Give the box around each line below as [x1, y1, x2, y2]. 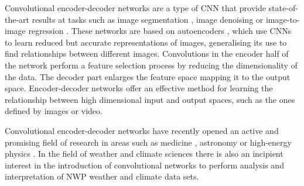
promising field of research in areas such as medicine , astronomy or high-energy [5, 136, 292, 148]
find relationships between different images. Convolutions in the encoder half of [5, 47, 289, 60]
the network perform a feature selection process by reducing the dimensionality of [5, 58, 298, 71]
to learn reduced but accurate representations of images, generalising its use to [5, 36, 287, 48]
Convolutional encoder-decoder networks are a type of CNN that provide [5, 2, 266, 13]
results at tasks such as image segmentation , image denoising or [32, 13, 264, 25]
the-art [5, 13, 30, 25]
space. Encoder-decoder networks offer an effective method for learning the [5, 82, 273, 94]
